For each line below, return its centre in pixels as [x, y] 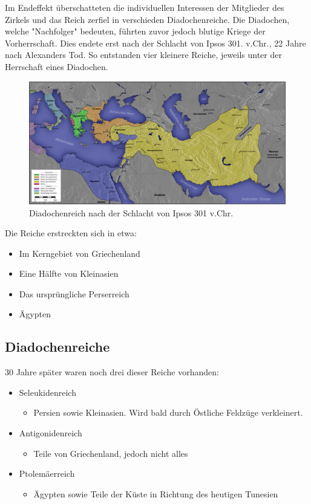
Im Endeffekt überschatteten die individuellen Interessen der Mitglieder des [145, 7]
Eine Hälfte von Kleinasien [69, 273]
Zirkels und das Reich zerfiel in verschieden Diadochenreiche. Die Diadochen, [147, 19]
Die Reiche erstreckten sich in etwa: [71, 233]
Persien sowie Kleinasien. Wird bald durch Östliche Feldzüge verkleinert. [168, 412]
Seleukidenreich [47, 392]
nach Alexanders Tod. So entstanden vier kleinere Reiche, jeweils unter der [143, 55]
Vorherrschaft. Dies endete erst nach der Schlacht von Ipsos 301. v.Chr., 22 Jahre [155, 43]
